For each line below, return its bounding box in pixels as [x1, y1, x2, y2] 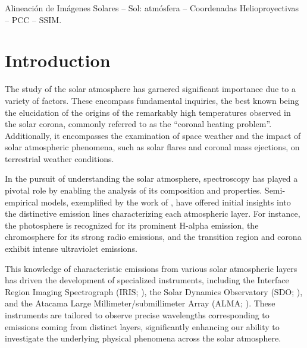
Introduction [5, 48, 111, 72]
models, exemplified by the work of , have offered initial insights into [40, 195, 291, 208]
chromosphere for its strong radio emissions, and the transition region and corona [5, 230, 302, 243]
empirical [5, 195, 39, 208]
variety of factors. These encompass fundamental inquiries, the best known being [5, 94, 299, 106]
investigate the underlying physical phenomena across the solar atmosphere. [5, 332, 281, 344]
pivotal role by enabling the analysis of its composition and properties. [5, 184, 262, 197]
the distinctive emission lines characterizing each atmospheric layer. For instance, [5, 207, 300, 220]
